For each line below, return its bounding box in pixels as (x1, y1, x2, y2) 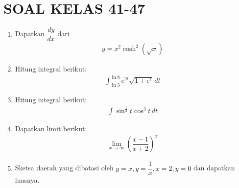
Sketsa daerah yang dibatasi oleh (15, 163, 114, 173)
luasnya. (15, 175, 40, 185)
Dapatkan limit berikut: (15, 123, 87, 134)
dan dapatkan (193, 163, 235, 173)
